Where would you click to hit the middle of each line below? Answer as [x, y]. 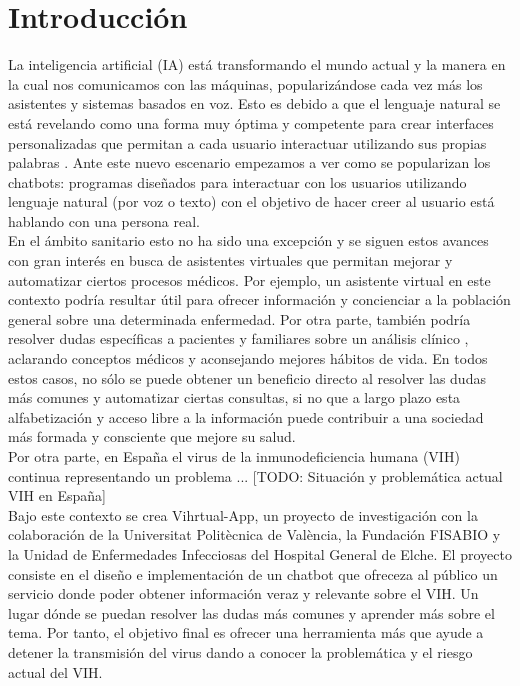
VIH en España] [57, 495]
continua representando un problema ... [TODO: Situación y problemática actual [255, 475]
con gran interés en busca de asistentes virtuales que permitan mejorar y [230, 260]
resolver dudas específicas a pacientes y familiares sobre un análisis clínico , [238, 338]
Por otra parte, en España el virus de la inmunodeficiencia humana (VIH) [234, 456]
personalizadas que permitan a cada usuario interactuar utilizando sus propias [247, 142]
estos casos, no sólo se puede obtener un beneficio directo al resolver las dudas [247, 377]
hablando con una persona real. [104, 220]
